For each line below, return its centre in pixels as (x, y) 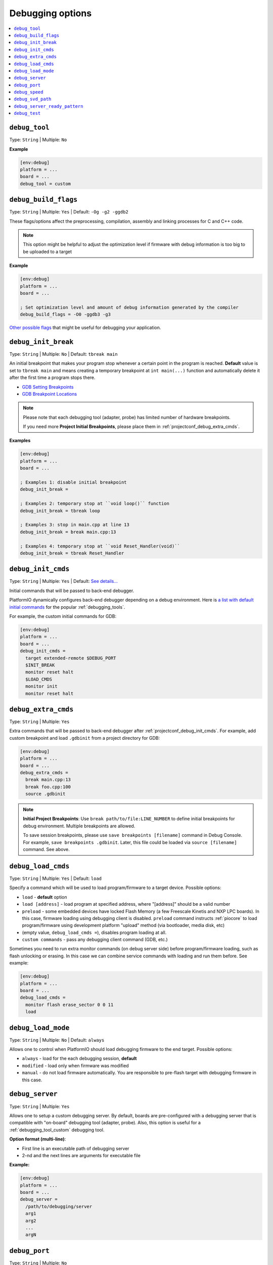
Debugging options (51, 13)
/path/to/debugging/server (59, 1206)
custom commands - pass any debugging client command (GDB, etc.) (95, 940)
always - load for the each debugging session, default (79, 1059)
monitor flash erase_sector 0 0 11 (70, 1005)
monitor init (41, 686)
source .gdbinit (45, 794)
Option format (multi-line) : (38, 1139)
